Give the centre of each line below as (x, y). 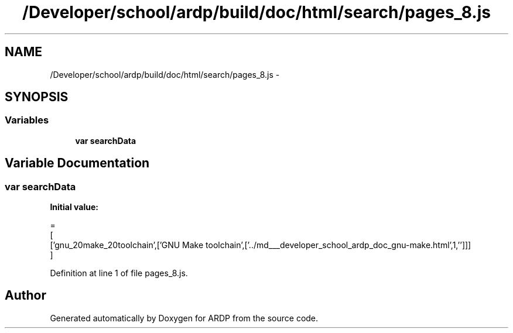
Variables (27, 120)
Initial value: (74, 207)
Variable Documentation (77, 163)
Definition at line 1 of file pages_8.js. (119, 273)
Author (25, 296)
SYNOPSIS (37, 97)
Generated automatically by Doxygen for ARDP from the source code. (184, 318)
